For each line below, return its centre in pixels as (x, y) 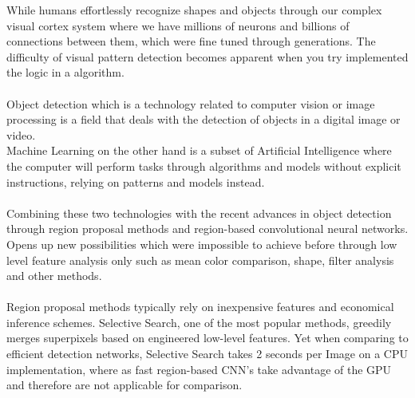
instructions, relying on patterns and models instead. (136, 181)
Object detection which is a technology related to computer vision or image (191, 103)
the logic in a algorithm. (65, 72)
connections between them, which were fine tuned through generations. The (191, 41)
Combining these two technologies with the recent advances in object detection (199, 213)
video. (21, 134)
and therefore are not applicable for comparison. (125, 385)
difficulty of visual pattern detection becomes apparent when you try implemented (207, 56)
